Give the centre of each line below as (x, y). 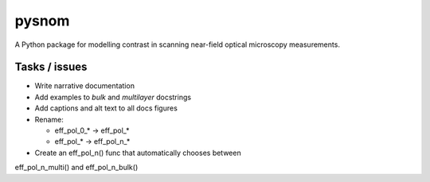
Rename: (49, 119)
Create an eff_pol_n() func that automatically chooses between (138, 153)
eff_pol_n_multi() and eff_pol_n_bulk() (76, 168)
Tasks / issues (51, 67)
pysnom (42, 21)
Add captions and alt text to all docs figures (106, 108)
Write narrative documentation (85, 86)
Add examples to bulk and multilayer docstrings (113, 97)
